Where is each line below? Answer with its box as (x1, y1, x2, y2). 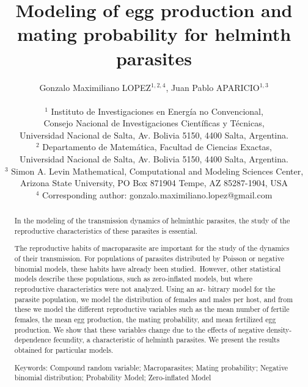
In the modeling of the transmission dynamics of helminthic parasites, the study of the (14, 215, 290, 226)
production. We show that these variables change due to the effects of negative (14, 324, 265, 335)
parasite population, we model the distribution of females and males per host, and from (14, 294, 293, 304)
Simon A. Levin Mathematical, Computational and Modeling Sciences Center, (11, 164, 304, 177)
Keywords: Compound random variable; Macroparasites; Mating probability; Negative (14, 362, 288, 372)
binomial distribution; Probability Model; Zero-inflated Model (14, 372, 211, 383)
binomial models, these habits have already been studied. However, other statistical (14, 263, 281, 273)
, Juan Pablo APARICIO (166, 81, 260, 93)
